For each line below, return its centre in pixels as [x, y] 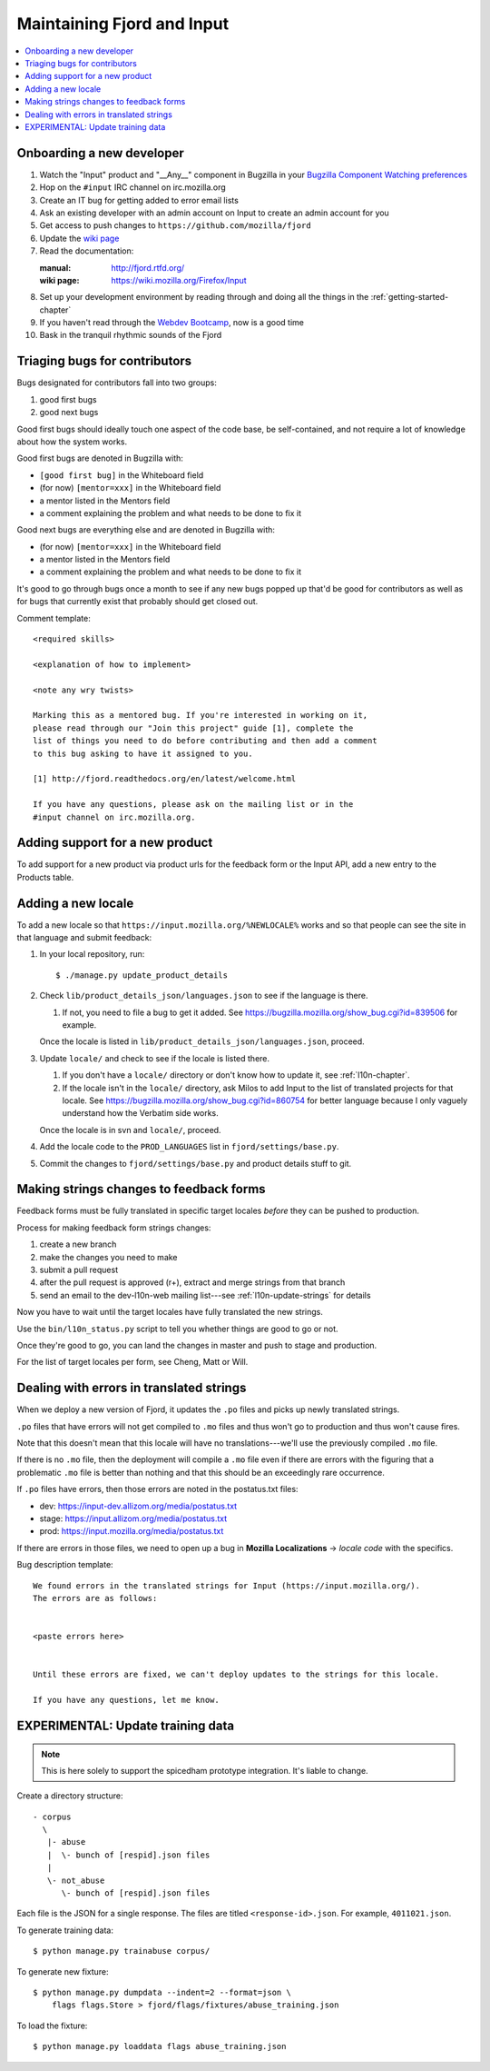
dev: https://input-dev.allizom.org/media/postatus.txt [138, 1506]
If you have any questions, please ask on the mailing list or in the [193, 805]
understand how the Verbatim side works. [140, 1113]
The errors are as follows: [95, 1598]
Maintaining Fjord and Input [123, 24]
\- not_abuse [76, 1880]
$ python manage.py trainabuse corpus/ [122, 1951]
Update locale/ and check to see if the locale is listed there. [155, 1058]
